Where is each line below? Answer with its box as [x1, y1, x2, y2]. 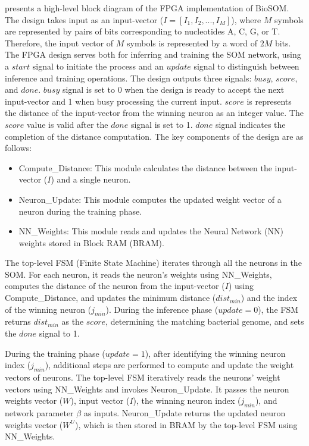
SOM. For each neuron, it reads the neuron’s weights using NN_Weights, [5, 268, 272, 280]
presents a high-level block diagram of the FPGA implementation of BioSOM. [5, 2, 289, 14]
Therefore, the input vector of [5, 36, 114, 49]
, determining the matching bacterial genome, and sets [105, 315, 304, 328]
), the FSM [258, 303, 299, 315]
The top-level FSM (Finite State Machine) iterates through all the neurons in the [5, 256, 302, 269]
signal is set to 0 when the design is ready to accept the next [62, 83, 285, 96]
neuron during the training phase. [18, 205, 142, 217]
